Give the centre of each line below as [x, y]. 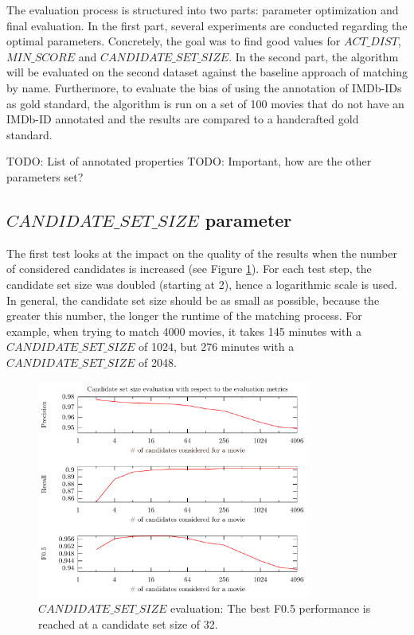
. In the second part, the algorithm [314, 56]
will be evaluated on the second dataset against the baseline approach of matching [207, 72]
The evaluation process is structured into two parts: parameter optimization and [203, 10]
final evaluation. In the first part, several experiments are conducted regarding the [207, 25]
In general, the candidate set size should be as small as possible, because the [193, 300]
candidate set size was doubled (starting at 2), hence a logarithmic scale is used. [202, 284]
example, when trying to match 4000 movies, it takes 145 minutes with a [184, 331]
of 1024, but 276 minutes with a [216, 347]
